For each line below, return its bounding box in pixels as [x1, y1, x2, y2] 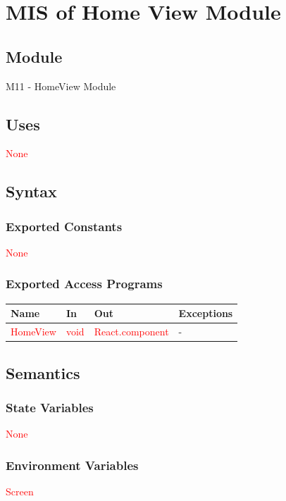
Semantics [6, 361, 80, 383]
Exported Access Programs [6, 275, 163, 292]
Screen [6, 484, 34, 499]
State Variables [6, 398, 94, 416]
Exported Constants [6, 217, 123, 235]
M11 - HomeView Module [6, 78, 116, 93]
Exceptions [178, 306, 233, 321]
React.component [94, 324, 169, 339]
